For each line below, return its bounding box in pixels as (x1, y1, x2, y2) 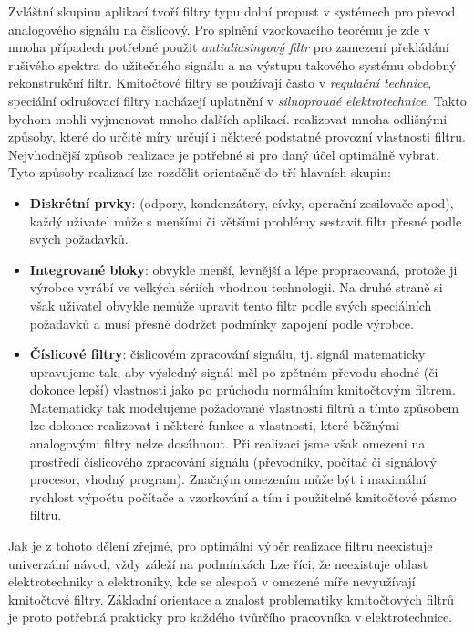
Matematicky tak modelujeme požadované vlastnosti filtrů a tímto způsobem (29, 397, 459, 416)
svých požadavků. (29, 229, 129, 248)
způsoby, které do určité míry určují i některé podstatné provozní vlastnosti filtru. (8, 127, 466, 146)
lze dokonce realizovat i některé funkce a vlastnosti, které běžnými (29, 416, 399, 435)
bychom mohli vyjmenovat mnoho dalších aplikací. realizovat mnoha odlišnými (8, 109, 448, 128)
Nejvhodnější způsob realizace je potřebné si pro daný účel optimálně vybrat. (8, 144, 439, 163)
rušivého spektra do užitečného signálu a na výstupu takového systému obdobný (8, 55, 457, 74)
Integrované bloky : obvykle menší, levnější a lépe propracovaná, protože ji (29, 259, 458, 279)
